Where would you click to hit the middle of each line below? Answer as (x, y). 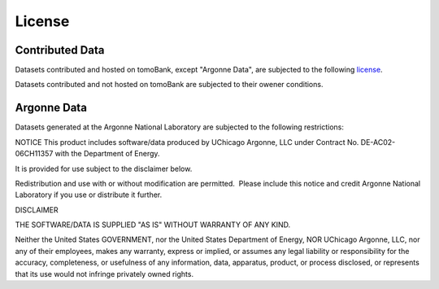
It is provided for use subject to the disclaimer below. (104, 169)
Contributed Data (60, 50)
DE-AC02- (378, 142)
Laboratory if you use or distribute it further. (89, 195)
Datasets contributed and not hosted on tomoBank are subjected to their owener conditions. (169, 85)
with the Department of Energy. (107, 154)
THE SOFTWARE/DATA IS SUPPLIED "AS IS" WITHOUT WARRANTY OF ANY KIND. (153, 225)
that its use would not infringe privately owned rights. (104, 274)
